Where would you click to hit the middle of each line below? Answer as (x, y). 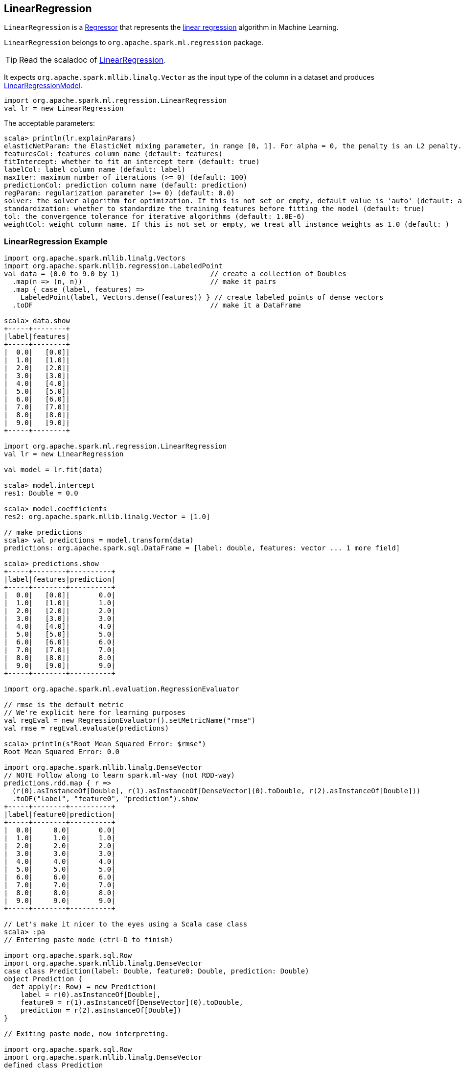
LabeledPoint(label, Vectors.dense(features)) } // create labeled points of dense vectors (202, 297)
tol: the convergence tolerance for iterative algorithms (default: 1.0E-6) (155, 217)
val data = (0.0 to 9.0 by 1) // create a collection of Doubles (175, 274)
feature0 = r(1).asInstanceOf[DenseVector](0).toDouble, (132, 1003)
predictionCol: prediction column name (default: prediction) (126, 185)
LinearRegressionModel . (43, 86)
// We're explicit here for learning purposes (95, 713)
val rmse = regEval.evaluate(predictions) (87, 728)
